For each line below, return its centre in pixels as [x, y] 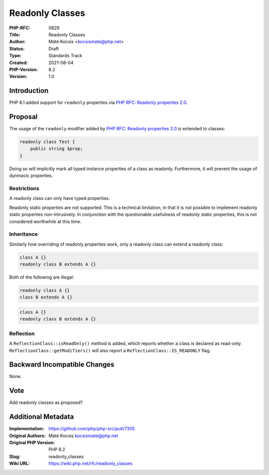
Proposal [23, 117]
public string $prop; [57, 149]
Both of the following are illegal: [42, 277]
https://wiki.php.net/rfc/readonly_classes [90, 464]
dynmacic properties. [31, 176]
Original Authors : [27, 436]
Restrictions [24, 188]
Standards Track [66, 56]
